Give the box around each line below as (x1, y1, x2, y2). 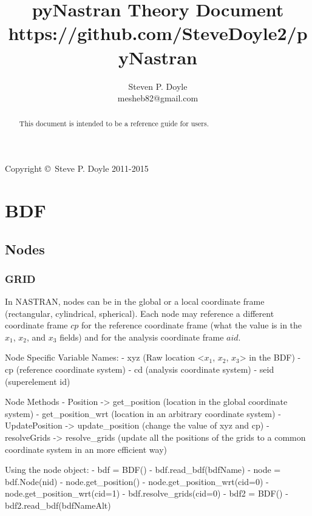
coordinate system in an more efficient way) (5, 443, 167, 455)
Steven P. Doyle (128, 80, 188, 92)
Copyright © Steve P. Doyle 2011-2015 (5, 162, 149, 175)
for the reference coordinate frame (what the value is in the (81, 319, 302, 331)
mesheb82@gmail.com (117, 92, 198, 104)
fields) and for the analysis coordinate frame (59, 330, 224, 343)
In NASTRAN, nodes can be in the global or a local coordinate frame (5, 295, 265, 308)
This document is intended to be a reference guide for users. (19, 118, 209, 129)
